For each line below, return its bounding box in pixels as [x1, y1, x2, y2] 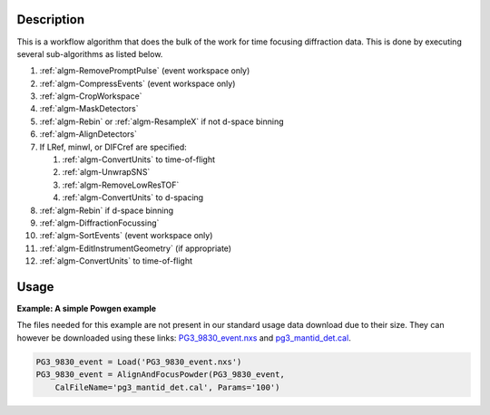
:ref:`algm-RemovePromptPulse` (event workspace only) [39, 65, 250, 76]
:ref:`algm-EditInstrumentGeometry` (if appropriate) [39, 243, 231, 254]
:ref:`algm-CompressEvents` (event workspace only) [39, 78, 236, 89]
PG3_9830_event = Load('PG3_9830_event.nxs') [35, 356, 242, 367]
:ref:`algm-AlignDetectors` [39, 129, 138, 140]
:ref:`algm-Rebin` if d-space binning [39, 205, 174, 216]
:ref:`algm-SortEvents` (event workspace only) [39, 230, 213, 241]
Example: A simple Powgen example [16, 304, 157, 314]
